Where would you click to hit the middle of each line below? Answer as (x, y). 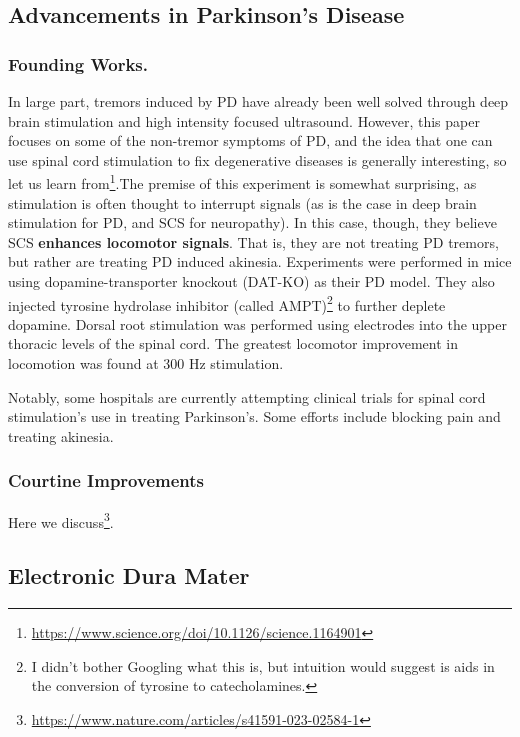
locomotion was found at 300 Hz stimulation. (146, 363)
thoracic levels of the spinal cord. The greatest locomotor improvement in (233, 343)
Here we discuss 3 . (61, 520)
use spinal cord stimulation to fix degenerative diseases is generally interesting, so (257, 159)
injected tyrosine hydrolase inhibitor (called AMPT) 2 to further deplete (227, 303)
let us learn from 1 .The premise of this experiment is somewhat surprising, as (242, 182)
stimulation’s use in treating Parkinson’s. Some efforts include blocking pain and (254, 416)
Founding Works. (78, 63)
